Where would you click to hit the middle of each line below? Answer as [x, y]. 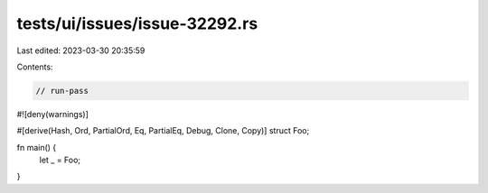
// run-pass [62, 91]
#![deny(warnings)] [53, 114]
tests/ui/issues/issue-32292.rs [137, 23]
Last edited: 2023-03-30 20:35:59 [81, 51]
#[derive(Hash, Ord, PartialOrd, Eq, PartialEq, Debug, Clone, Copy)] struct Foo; [163, 131]
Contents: [35, 67]
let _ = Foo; [60, 160]
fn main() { [37, 147]
